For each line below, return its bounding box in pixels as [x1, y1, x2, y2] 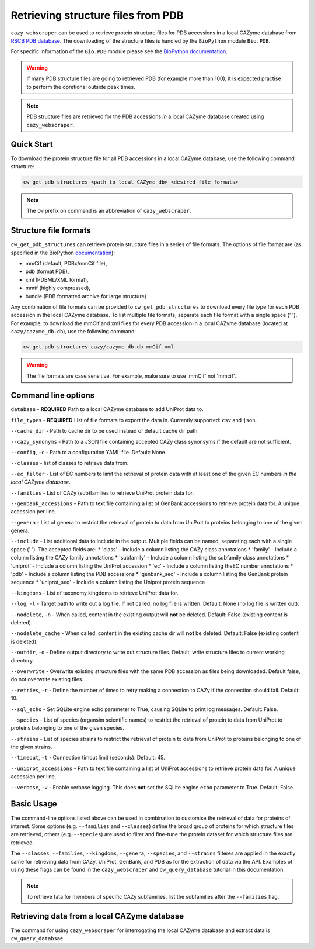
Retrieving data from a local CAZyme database [10, 911, 184, 921]
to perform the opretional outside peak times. [26, 83, 135, 90]
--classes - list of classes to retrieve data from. [10, 460, 129, 467]
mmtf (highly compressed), [25, 284, 90, 292]
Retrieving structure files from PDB [10, 9, 184, 22]
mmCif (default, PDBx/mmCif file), [25, 260, 107, 267]
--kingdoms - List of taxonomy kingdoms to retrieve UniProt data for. [10, 589, 178, 596]
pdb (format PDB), [25, 268, 69, 275]
